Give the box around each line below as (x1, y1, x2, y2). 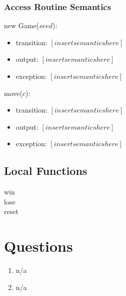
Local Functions (4, 163, 87, 178)
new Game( (4, 20, 39, 31)
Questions (4, 236, 73, 256)
